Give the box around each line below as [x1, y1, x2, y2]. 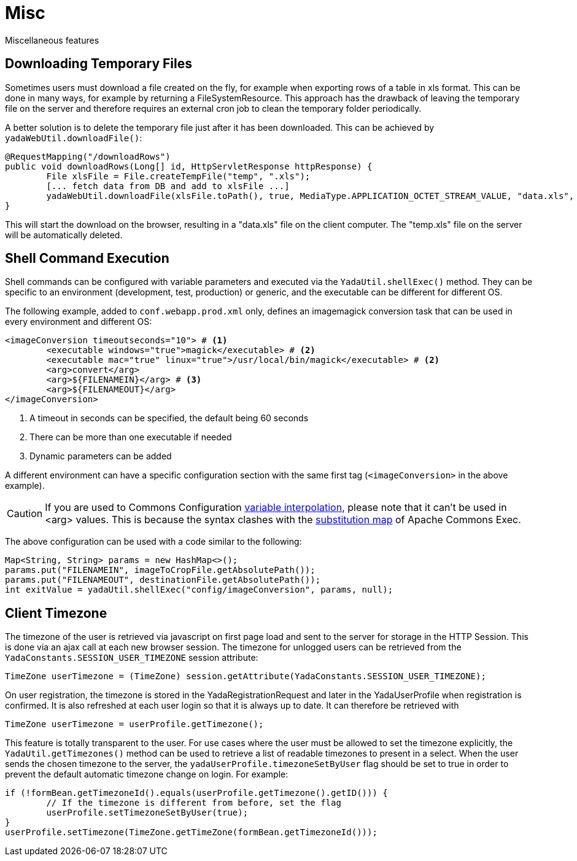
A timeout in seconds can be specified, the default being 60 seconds [29, 413, 309, 424]
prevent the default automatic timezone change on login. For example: [5, 769, 288, 780]
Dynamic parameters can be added [29, 451, 172, 462]
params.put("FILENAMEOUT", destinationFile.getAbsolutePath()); [5, 575, 321, 585]
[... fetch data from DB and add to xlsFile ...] [46, 181, 290, 191]
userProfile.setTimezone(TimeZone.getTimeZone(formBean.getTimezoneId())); [5, 827, 378, 838]
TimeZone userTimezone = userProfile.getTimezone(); [5, 719, 264, 730]
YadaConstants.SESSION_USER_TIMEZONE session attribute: [5, 652, 258, 663]
